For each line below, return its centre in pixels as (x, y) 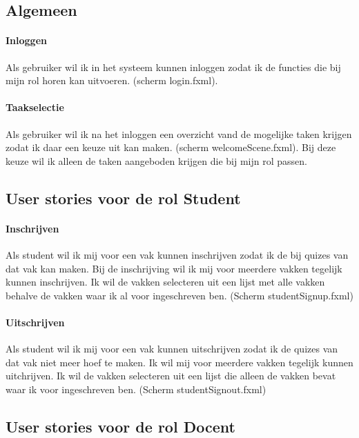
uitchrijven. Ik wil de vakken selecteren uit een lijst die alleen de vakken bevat (171, 376)
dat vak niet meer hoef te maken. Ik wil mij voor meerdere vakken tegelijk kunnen (179, 362)
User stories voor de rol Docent (120, 426)
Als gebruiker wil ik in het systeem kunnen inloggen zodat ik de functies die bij (173, 67)
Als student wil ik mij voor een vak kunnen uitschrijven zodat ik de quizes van (172, 349)
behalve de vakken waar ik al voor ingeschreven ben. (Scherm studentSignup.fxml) (179, 295)
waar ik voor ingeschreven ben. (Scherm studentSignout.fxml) (136, 389)
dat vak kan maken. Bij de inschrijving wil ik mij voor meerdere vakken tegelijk (174, 268)
